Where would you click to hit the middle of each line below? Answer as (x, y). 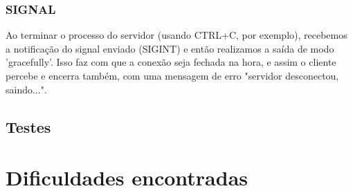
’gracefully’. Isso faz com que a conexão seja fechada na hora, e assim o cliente (171, 62)
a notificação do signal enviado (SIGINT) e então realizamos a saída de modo (170, 48)
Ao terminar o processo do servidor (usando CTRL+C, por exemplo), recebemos (176, 35)
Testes (28, 126)
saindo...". (26, 89)
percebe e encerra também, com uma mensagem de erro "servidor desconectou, (172, 75)
